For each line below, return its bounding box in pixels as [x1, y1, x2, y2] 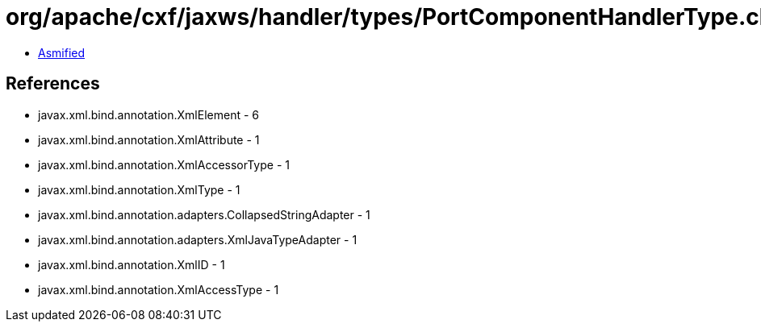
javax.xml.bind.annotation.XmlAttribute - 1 [38, 132, 260, 147]
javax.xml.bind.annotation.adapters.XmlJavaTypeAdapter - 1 [38, 232, 358, 247]
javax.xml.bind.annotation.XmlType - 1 [38, 182, 240, 197]
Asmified [38, 45, 86, 60]
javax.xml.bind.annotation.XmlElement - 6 [38, 107, 259, 122]
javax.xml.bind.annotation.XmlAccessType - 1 [38, 282, 279, 297]
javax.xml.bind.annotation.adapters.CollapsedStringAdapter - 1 [38, 207, 370, 222]
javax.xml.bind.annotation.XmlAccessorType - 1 [38, 157, 290, 172]
